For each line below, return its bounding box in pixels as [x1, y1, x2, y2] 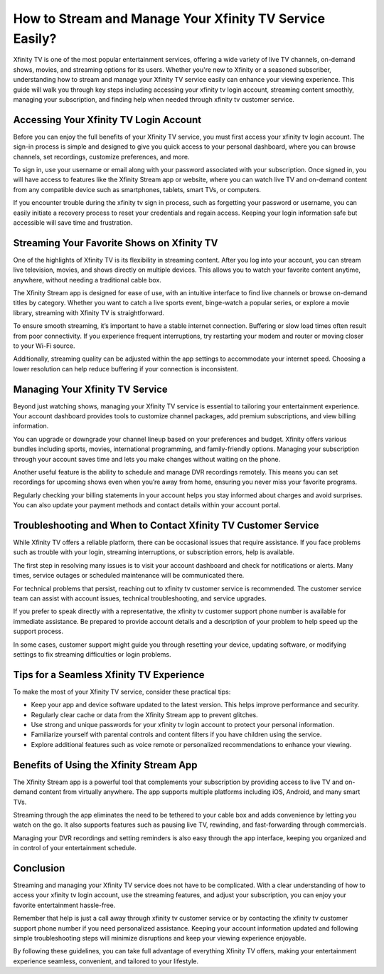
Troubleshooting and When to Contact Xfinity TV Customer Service [13, 519, 319, 531]
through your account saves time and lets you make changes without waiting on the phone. [13, 455, 281, 463]
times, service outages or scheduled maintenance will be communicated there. [13, 571, 245, 580]
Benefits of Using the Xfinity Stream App [13, 758, 198, 771]
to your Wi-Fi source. [13, 342, 75, 350]
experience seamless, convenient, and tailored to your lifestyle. [13, 957, 199, 965]
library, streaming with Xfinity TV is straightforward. [13, 308, 165, 317]
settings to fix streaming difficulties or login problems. [13, 650, 171, 658]
